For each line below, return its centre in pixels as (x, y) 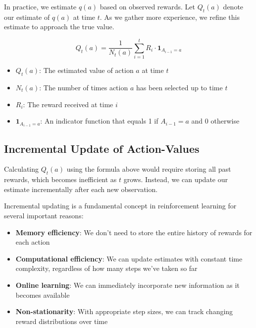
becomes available (43, 295)
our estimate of (27, 17)
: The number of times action (84, 87)
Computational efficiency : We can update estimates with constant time (129, 258)
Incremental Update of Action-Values (102, 148)
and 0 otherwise (215, 121)
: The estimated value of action (86, 70)
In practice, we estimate (40, 6)
